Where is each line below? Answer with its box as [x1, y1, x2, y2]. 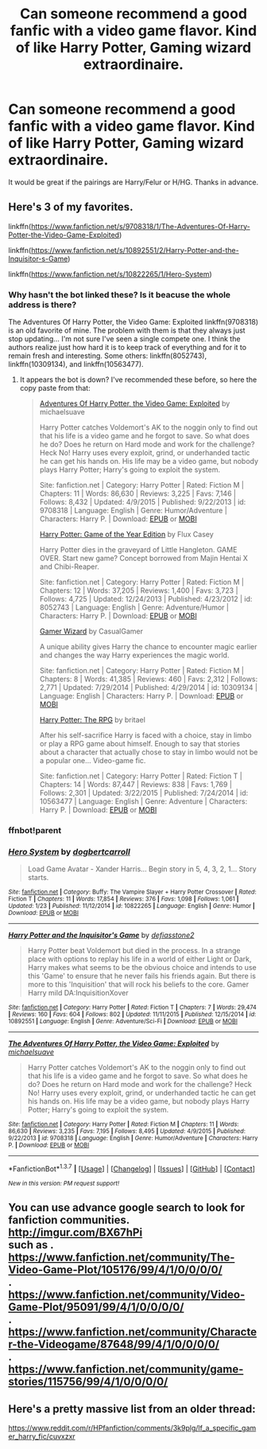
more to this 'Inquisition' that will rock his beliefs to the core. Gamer [27, 980, 249, 989]
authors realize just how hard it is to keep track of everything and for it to [8, 343, 247, 353]
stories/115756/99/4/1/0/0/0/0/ [8, 1375, 168, 1389]
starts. [27, 873, 49, 882]
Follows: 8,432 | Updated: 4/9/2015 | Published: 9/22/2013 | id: [39, 497, 246, 507]
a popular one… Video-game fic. [39, 756, 146, 765]
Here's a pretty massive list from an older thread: [8, 1402, 256, 1416]
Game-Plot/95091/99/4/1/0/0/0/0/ [8, 1300, 184, 1314]
